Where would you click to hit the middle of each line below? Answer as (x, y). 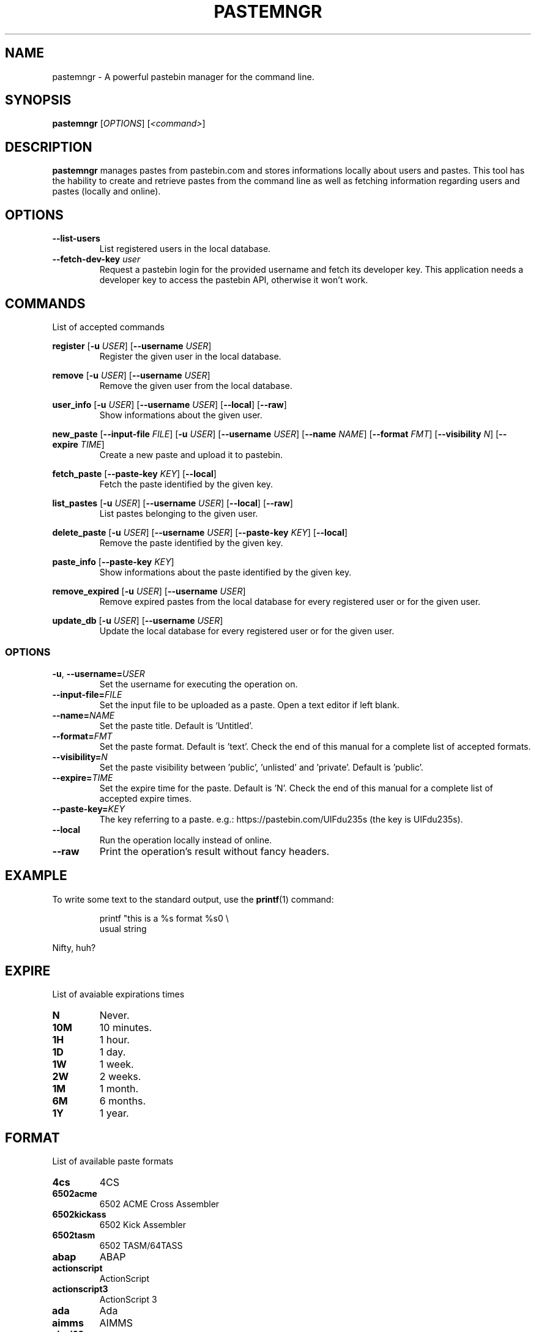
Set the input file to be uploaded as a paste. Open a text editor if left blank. (249, 705)
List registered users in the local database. (185, 249)
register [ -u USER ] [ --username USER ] (132, 346)
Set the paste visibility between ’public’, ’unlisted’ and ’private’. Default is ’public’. (261, 767)
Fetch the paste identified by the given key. (186, 484)
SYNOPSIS (38, 100)
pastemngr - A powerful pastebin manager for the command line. (183, 76)
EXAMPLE (36, 876)
